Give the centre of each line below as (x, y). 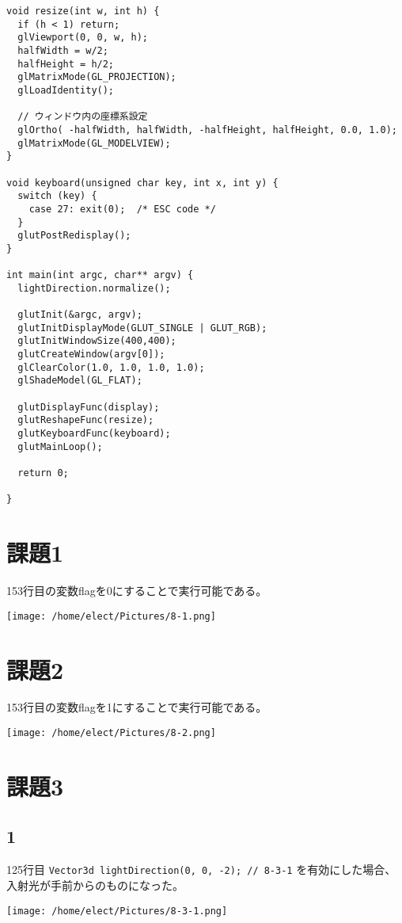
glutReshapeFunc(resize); (86, 420)
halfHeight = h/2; (66, 64)
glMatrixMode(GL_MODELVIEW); (94, 143)
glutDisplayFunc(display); (89, 407)
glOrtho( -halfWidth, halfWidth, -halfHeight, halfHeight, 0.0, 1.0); (207, 130)
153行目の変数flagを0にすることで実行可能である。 (137, 591)
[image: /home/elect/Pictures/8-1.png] (111, 616)
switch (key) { (57, 196)
